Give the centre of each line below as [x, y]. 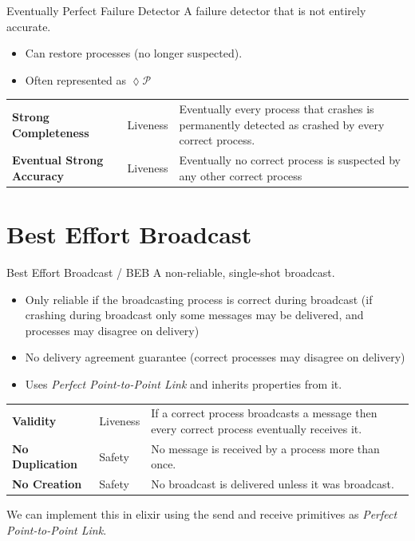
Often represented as [76, 79]
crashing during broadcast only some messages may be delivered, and [194, 315]
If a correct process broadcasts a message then [264, 413]
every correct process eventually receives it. [257, 428]
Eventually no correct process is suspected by [290, 160]
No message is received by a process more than [265, 448]
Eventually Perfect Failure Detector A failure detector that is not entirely [186, 10]
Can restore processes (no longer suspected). [134, 53]
